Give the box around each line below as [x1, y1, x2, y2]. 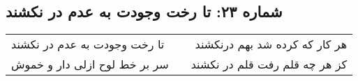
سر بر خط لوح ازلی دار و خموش [11, 56, 169, 73]
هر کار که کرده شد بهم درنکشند [195, 36, 348, 53]
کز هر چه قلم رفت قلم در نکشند [191, 56, 348, 73]
